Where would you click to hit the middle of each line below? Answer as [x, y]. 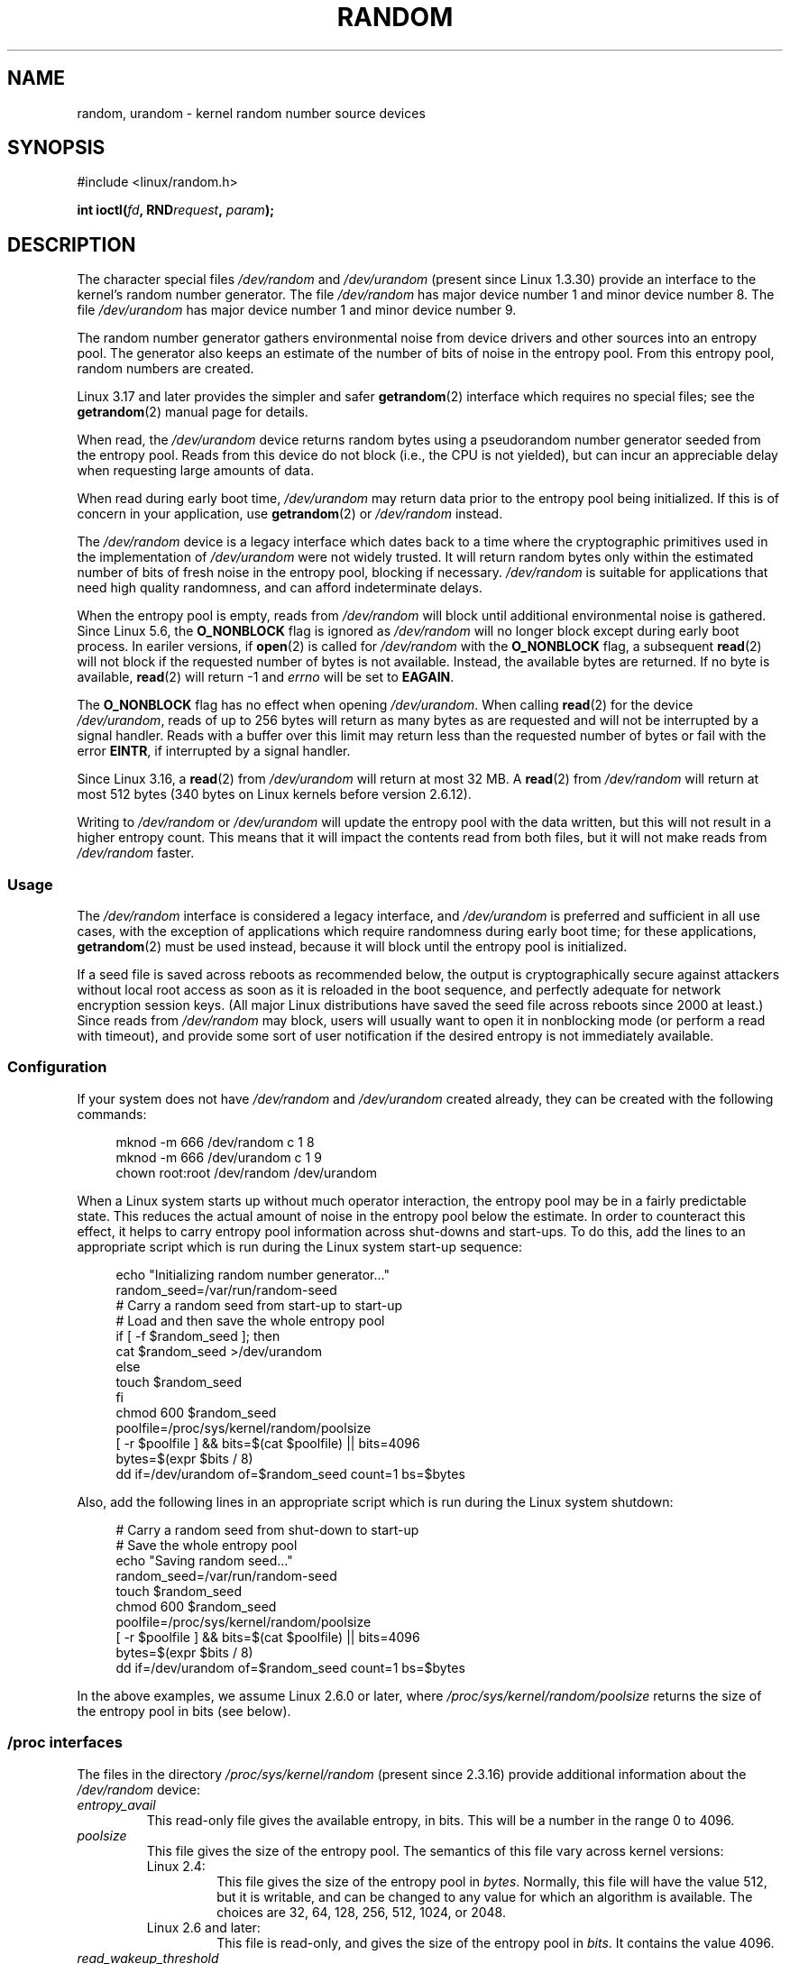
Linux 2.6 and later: [203, 1927]
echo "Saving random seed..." [204, 1560]
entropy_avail [116, 1804]
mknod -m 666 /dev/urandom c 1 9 [219, 1157]
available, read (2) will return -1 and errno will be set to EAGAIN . [266, 677]
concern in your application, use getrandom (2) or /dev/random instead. [290, 514]
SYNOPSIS [56, 148]
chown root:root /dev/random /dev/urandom [246, 1172]
